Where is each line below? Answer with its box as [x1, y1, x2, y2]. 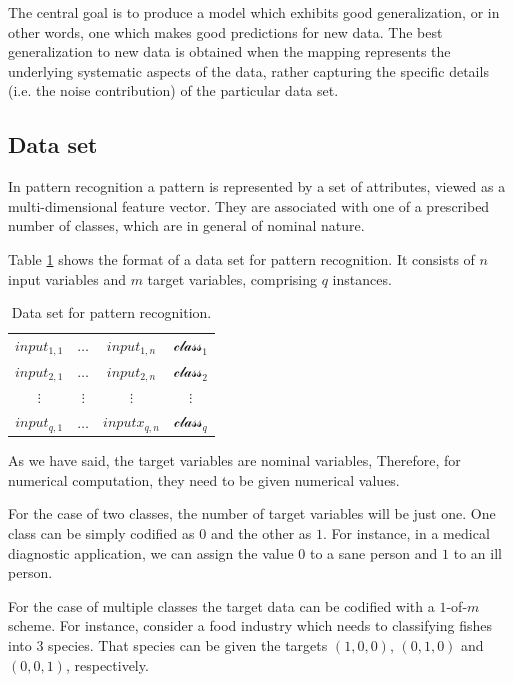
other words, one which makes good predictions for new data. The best [8, 21, 443, 42]
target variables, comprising [147, 268, 318, 289]
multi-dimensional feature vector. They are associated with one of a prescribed [8, 195, 490, 216]
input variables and [8, 268, 126, 289]
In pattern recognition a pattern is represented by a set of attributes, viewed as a [8, 176, 506, 197]
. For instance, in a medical [323, 522, 490, 543]
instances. [332, 268, 392, 289]
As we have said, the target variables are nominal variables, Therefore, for [8, 450, 461, 471]
